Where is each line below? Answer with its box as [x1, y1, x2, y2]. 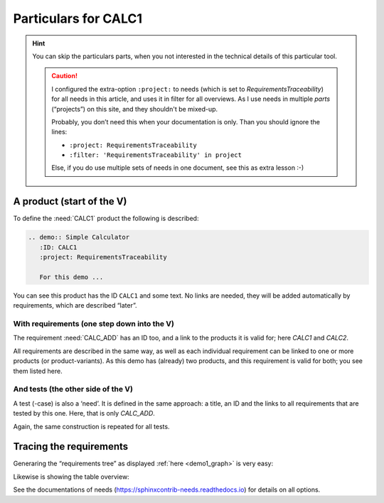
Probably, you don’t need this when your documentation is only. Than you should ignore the [51, 117, 320, 126]
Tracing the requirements [13, 440, 129, 453]
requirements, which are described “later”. [13, 301, 137, 310]
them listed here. [13, 367, 63, 375]
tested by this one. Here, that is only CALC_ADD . [13, 409, 156, 418]
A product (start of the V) [13, 195, 127, 207]
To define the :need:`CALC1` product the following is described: [13, 214, 199, 223]
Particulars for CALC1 [13, 11, 142, 26]
